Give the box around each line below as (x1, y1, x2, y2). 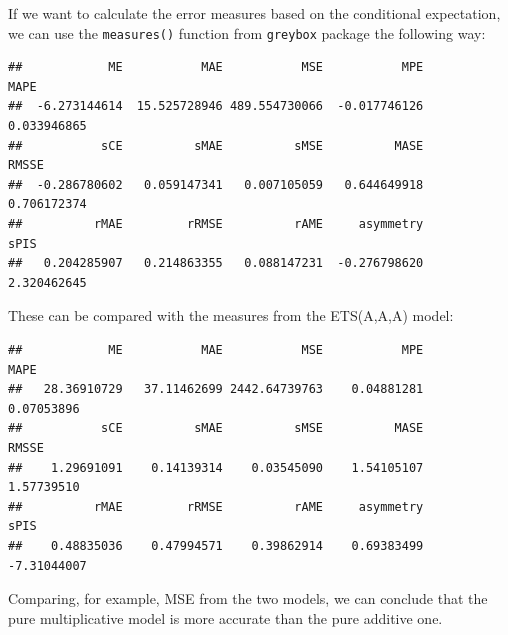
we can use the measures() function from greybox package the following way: (8, 22, 486, 43)
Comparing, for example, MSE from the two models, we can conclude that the (8, 588, 488, 609)
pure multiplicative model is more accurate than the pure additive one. (8, 607, 443, 628)
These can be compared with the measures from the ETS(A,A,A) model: (8, 305, 454, 326)
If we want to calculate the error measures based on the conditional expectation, (8, 3, 501, 23)
